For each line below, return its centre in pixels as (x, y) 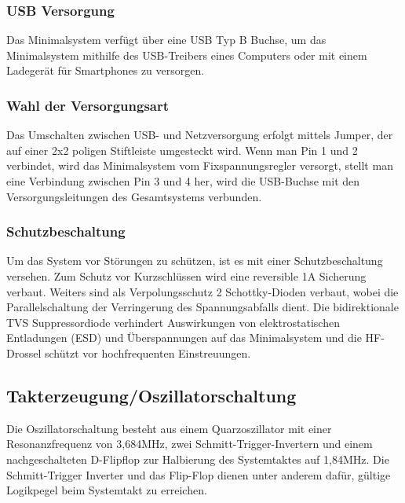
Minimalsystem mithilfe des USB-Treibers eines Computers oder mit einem (187, 55)
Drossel (24, 352)
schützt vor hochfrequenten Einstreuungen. (148, 352)
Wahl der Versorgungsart (88, 105)
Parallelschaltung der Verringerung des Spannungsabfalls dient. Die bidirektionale (202, 307)
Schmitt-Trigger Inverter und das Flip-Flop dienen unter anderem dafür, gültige (199, 474)
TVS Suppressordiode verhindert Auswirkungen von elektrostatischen (173, 322)
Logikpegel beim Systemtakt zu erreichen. (107, 490)
